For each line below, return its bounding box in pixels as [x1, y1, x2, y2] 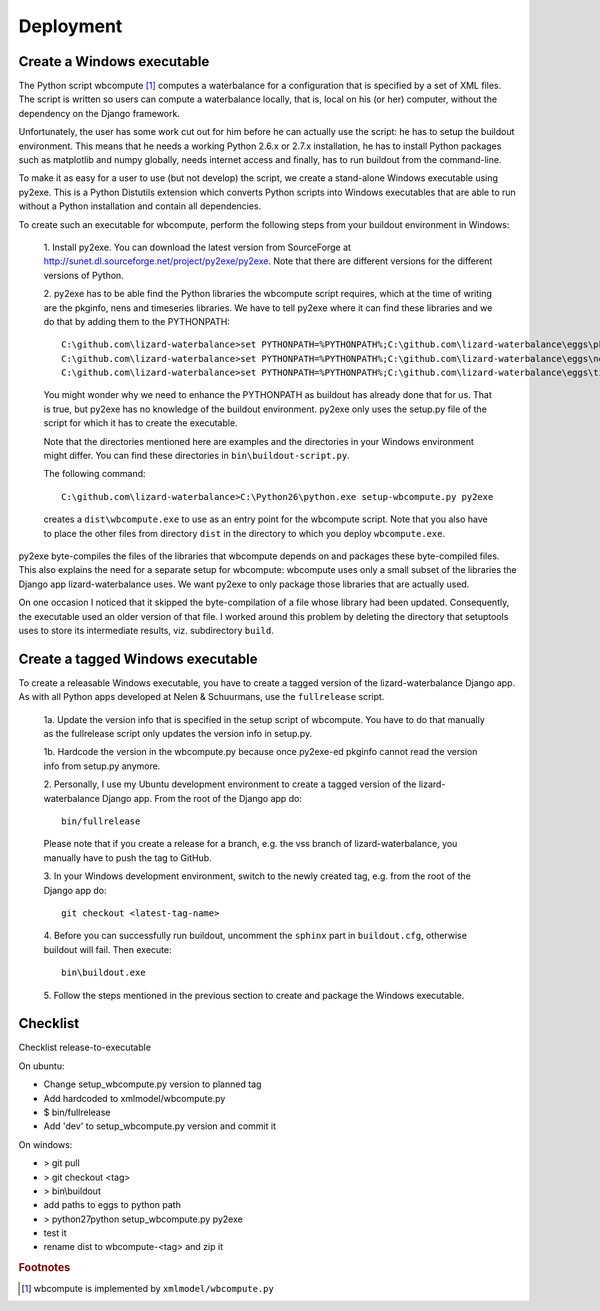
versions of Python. [43, 269, 124, 281]
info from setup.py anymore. [43, 760, 161, 772]
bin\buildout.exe [61, 967, 146, 979]
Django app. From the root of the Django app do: [101, 792, 302, 804]
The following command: [43, 468, 146, 480]
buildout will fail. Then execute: [43, 943, 172, 955]
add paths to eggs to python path [43, 1199, 182, 1211]
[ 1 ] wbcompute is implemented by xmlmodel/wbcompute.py [21, 1282, 274, 1294]
